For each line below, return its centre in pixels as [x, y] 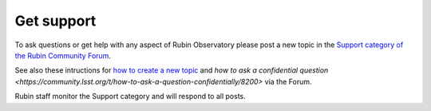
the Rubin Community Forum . [63, 55]
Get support [55, 21]
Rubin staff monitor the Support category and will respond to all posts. [130, 97]
